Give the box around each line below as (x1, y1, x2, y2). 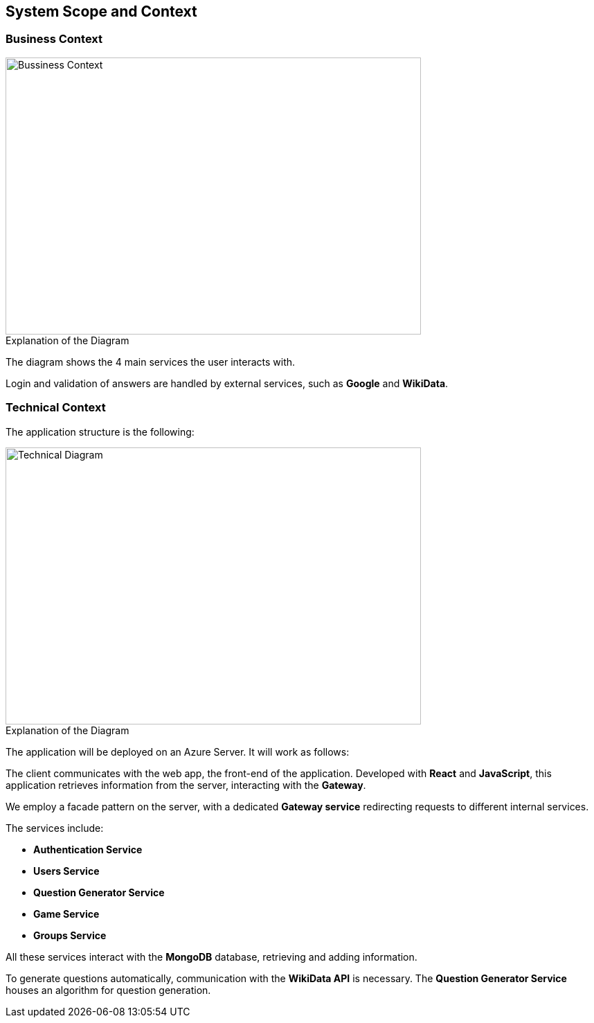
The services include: (6, 821, 104, 834)
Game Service (33, 907, 100, 920)
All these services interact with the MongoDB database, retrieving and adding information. (6, 950, 417, 963)
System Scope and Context (6, 3, 197, 20)
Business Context (6, 32, 103, 46)
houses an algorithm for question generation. (6, 984, 211, 996)
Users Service (33, 864, 100, 877)
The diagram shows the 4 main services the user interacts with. (6, 355, 296, 368)
